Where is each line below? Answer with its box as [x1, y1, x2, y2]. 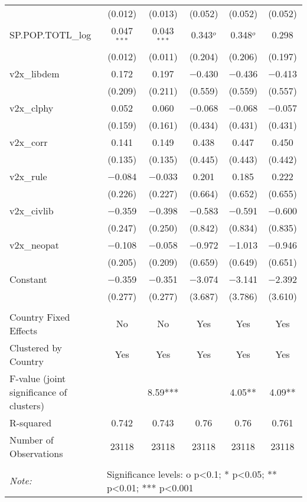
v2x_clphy [9, 100, 54, 115]
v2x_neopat [9, 237, 60, 252]
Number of [9, 432, 54, 446]
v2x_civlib [9, 203, 54, 217]
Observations [9, 446, 63, 460]
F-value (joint [9, 371, 66, 385]
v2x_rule [9, 169, 47, 183]
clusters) [9, 398, 44, 412]
